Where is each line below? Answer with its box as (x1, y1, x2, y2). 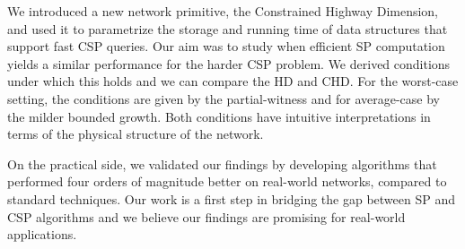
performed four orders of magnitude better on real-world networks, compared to (7, 172, 447, 191)
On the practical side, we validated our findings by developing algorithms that (7, 154, 437, 173)
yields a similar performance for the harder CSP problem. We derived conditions (7, 54, 451, 73)
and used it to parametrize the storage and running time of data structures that (7, 19, 448, 38)
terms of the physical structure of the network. (7, 124, 264, 143)
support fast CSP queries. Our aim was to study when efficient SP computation (7, 37, 445, 56)
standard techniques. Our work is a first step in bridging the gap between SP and (7, 189, 455, 208)
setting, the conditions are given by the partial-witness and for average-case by (7, 89, 440, 107)
